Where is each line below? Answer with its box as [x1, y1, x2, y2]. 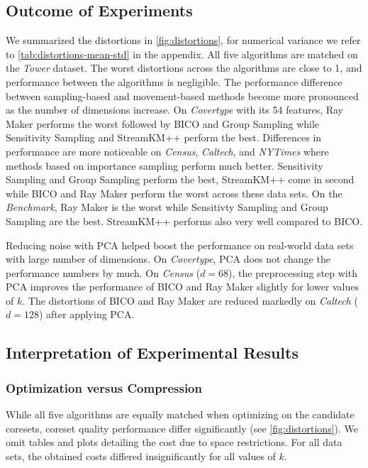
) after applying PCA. [38, 307, 135, 322]
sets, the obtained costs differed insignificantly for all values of [6, 448, 276, 463]
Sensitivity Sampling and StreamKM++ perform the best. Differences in [6, 130, 322, 145]
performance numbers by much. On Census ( [6, 265, 201, 280]
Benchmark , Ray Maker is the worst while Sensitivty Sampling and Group [6, 200, 328, 214]
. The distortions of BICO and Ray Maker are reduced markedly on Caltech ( [22, 293, 358, 308]
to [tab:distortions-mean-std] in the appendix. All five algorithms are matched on [6, 46, 358, 61]
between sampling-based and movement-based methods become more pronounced [6, 88, 359, 103]
